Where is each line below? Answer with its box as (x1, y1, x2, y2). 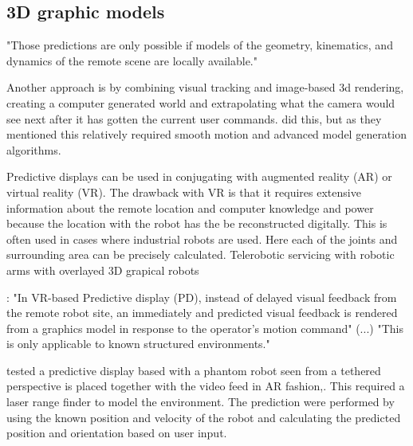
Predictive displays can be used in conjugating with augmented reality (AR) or (6, 168, 392, 185)
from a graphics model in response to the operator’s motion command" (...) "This (6, 319, 403, 336)
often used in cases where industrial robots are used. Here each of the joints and (6, 230, 398, 247)
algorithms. (6, 141, 61, 158)
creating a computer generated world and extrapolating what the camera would (6, 94, 395, 111)
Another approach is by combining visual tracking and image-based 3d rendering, (6, 79, 404, 96)
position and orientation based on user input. (6, 424, 227, 441)
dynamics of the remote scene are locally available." (6, 52, 258, 68)
